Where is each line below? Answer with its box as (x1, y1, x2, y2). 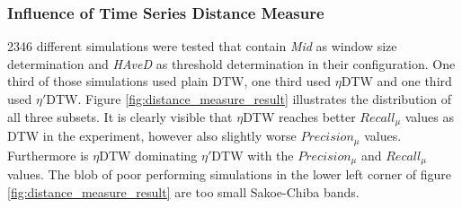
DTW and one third (341, 72, 452, 91)
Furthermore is (7, 145, 89, 164)
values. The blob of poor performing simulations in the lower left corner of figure (7, 164, 452, 183)
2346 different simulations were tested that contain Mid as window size (7, 37, 397, 56)
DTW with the (211, 145, 294, 164)
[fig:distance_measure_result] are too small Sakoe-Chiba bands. (7, 182, 360, 201)
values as (404, 107, 454, 126)
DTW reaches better (243, 107, 356, 126)
